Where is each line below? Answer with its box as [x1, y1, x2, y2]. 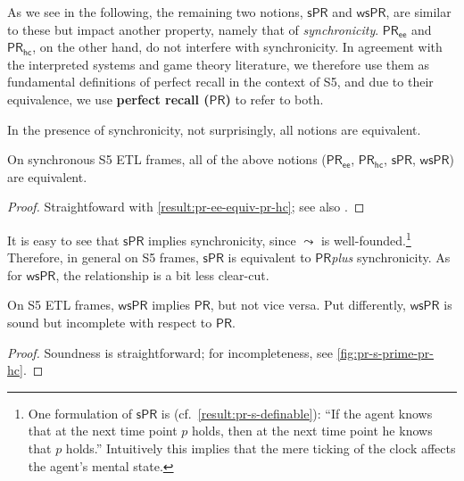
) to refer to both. [225, 89, 324, 108]
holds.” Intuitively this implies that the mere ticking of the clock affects [65, 438, 456, 457]
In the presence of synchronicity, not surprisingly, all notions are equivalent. [7, 120, 421, 138]
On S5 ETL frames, [7, 295, 114, 314]
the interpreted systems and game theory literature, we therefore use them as [7, 54, 430, 73]
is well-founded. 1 [320, 228, 411, 249]
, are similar [385, 3, 452, 21]
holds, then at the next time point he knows [192, 421, 433, 440]
